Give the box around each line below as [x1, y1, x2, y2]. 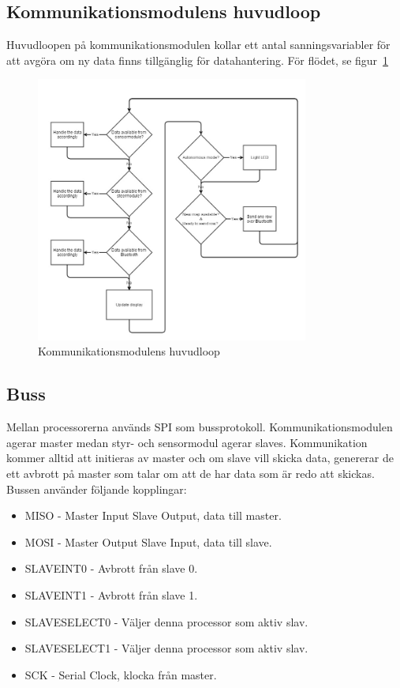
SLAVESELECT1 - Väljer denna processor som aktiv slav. [24, 640, 308, 656]
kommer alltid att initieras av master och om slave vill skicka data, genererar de [6, 449, 394, 466]
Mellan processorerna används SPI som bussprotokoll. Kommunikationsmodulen [6, 419, 393, 435]
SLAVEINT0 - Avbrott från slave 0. [24, 560, 198, 577]
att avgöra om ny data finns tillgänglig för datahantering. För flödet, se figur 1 [6, 51, 389, 68]
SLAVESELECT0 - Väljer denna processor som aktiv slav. [24, 613, 308, 630]
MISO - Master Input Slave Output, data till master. [24, 507, 282, 524]
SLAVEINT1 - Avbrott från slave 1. [24, 587, 198, 603]
